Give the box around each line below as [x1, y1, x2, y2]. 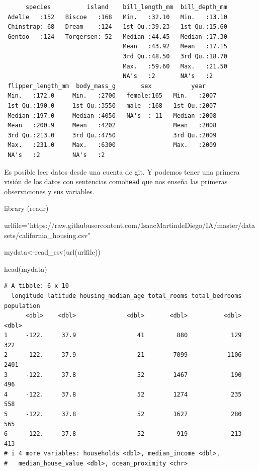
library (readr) [4, 203, 49, 213]
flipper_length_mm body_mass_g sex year [8, 82, 206, 90]
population [4, 302, 40, 309]
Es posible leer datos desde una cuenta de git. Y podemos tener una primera [4, 166, 240, 177]
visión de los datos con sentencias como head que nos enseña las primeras [4, 176, 228, 187]
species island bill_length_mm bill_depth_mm [25, 4, 227, 11]
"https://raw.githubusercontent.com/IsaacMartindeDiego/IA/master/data [27, 219, 255, 230]
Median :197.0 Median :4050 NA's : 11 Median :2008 [8, 112, 217, 119]
